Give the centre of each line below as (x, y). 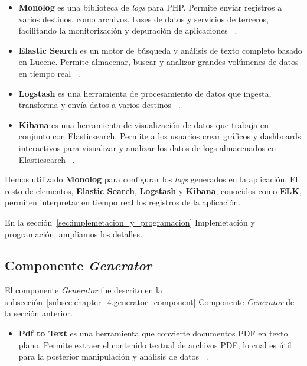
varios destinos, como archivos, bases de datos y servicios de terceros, (144, 19)
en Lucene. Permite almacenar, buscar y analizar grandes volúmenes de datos (159, 62)
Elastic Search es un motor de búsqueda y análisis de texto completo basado (160, 50)
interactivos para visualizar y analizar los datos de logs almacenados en (147, 147)
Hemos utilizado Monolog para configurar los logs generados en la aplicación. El (151, 179)
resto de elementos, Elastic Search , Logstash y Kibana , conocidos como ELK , (153, 190)
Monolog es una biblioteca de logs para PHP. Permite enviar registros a (150, 7)
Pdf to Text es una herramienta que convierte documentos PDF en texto (153, 333)
